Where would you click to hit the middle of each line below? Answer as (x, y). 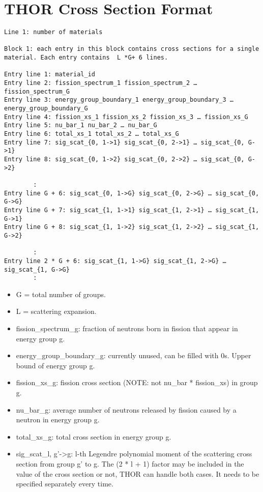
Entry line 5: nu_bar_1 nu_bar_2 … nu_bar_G (81, 125)
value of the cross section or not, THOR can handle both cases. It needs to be (138, 473)
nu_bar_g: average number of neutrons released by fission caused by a (126, 409)
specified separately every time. (65, 484)
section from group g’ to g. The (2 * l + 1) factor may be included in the (130, 463)
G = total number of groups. (61, 294)
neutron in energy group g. (58, 419)
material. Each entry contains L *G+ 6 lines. (86, 58)
